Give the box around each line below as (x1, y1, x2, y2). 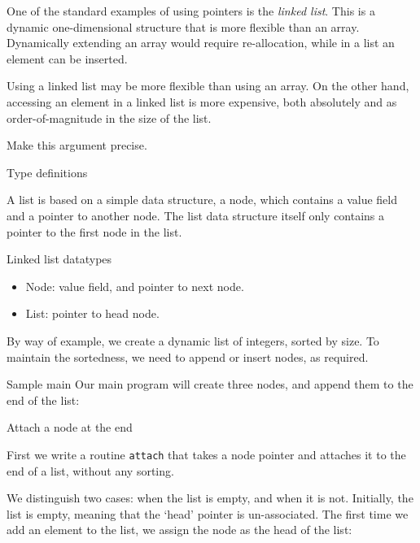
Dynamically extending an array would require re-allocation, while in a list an (7, 34, 395, 51)
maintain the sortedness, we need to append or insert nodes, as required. (7, 348, 369, 365)
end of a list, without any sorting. (7, 462, 174, 479)
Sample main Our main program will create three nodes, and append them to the (7, 376, 413, 393)
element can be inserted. (7, 50, 128, 67)
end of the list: (7, 391, 80, 408)
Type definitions (7, 163, 88, 180)
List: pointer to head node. (25, 305, 160, 322)
